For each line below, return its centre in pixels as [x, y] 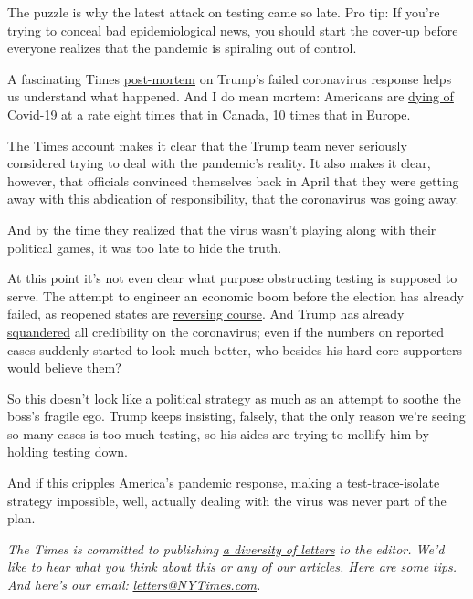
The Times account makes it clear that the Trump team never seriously [207, 145]
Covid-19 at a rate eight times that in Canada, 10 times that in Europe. [209, 114]
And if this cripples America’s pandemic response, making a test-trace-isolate [224, 483]
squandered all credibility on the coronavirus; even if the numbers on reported [226, 331]
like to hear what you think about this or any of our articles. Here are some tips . [232, 567]
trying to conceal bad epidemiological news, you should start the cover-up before [233, 30]
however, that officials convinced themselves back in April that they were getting [233, 180]
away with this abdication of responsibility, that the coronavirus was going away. [233, 199]
